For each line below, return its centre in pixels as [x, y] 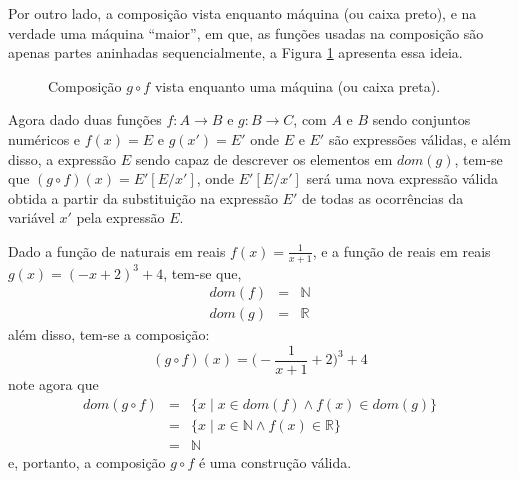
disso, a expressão [62, 158]
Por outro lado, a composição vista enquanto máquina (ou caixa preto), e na [242, 13]
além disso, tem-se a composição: [109, 334]
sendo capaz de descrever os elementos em [264, 158]
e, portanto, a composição [87, 461]
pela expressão [120, 217]
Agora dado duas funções [85, 119]
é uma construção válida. [275, 461]
